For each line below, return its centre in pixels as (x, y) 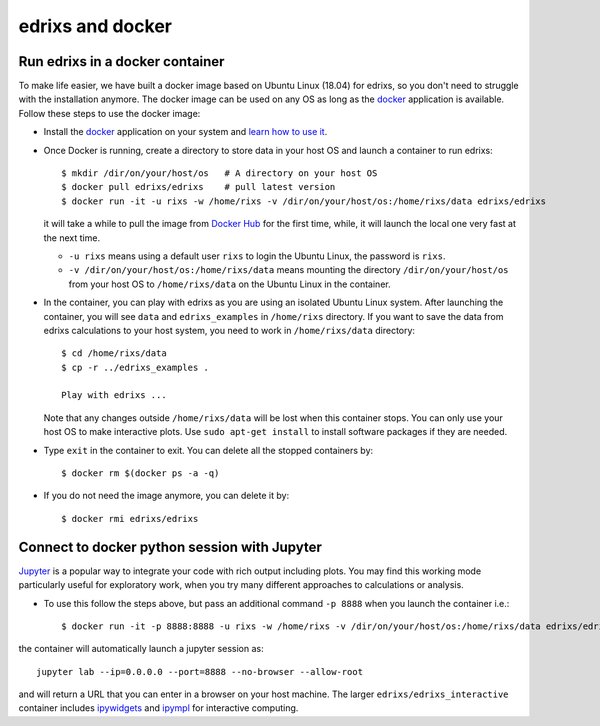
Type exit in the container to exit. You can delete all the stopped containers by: (208, 450)
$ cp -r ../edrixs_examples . (135, 367)
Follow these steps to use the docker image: (109, 113)
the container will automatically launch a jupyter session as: (141, 649)
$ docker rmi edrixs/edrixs (130, 518)
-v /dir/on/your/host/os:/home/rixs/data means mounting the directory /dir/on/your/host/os (288, 270)
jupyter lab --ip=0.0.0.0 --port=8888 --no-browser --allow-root (200, 671)
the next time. (71, 237)
